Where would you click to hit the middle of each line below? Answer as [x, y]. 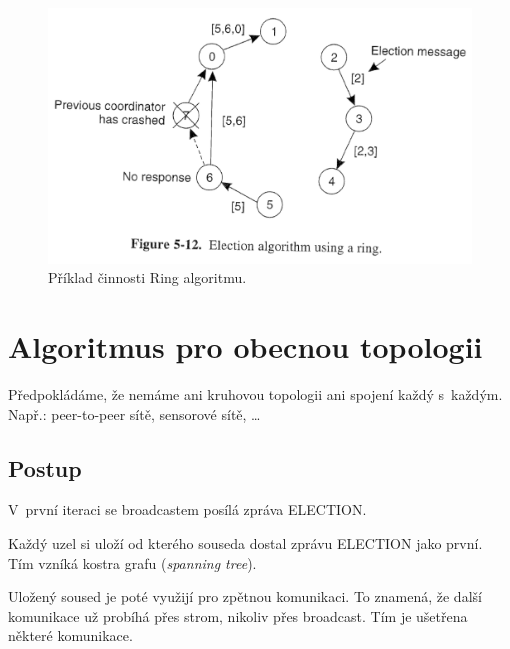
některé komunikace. [70, 635]
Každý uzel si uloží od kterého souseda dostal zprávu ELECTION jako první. [245, 543]
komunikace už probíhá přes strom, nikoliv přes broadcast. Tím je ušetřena [238, 615]
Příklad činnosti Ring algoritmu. [147, 277]
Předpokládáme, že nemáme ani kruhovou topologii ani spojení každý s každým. [255, 394]
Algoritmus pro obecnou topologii [245, 346]
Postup [45, 467]
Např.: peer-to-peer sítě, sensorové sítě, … [134, 413]
